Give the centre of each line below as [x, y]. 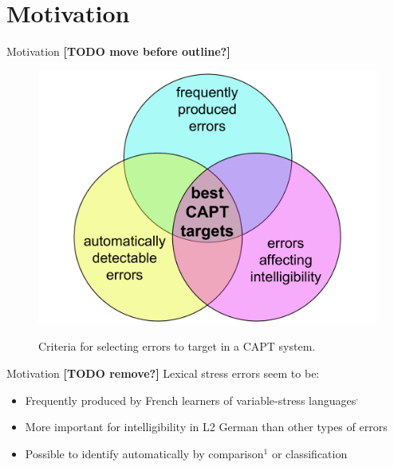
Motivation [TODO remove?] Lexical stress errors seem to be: [163, 373]
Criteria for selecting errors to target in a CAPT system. [177, 346]
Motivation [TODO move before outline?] [118, 51]
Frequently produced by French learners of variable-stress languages [191, 400]
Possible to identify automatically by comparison [144, 453]
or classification [309, 453]
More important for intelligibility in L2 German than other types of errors [206, 427]
